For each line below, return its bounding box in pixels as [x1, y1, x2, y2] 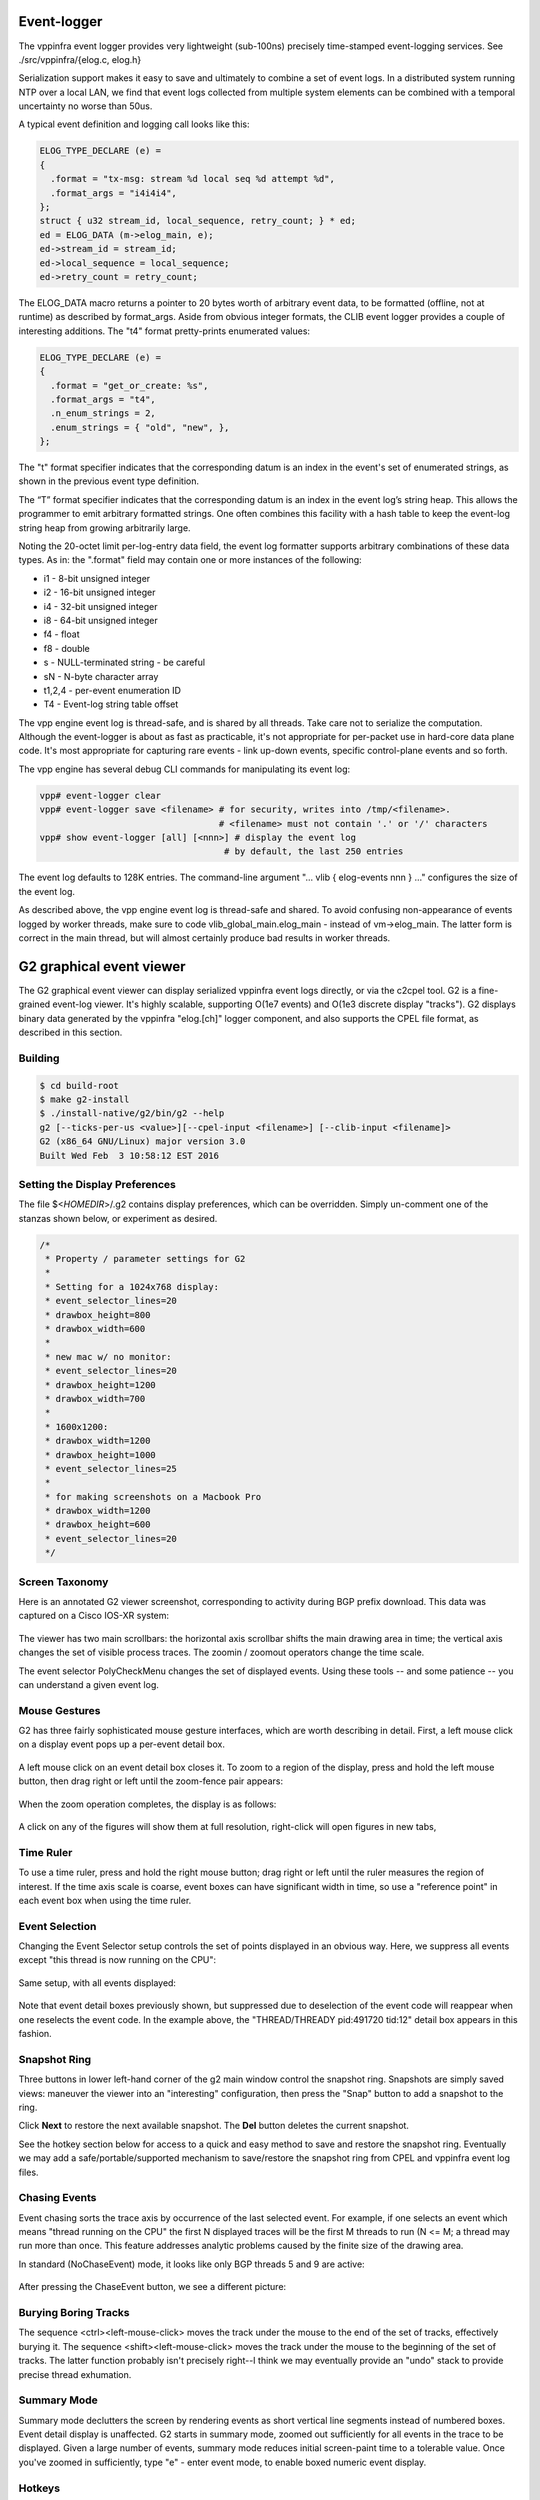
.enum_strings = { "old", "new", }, [50, 421, 230, 433]
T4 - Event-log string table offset [43, 698, 179, 710]
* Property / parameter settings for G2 [45, 1253, 246, 1265]
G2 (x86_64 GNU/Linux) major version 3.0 [39, 1136, 246, 1147]
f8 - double [43, 642, 90, 654]
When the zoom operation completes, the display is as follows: [18, 1798, 277, 1810]
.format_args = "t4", [50, 393, 157, 405]
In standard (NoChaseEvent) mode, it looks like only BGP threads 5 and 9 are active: [18, 2258, 365, 2270]
